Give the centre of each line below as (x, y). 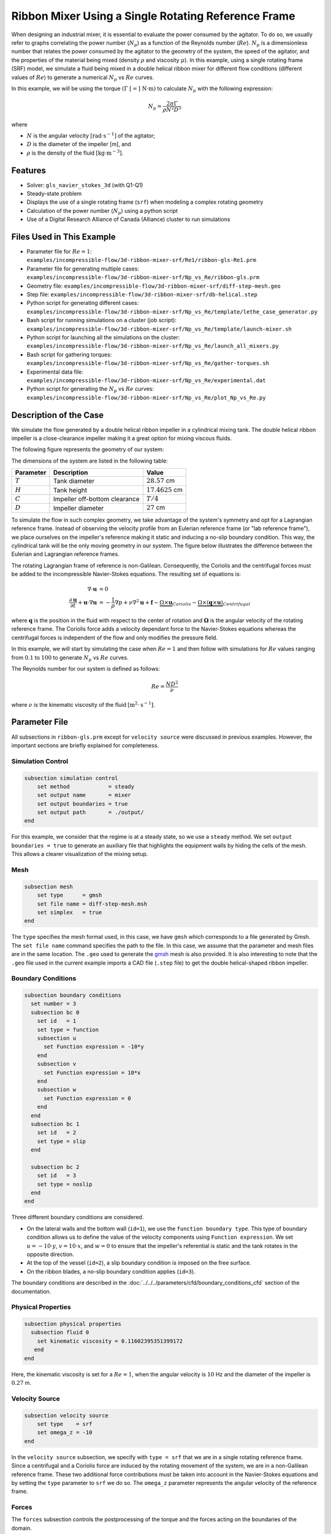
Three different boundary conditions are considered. (78, 1217)
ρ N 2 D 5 (172, 109)
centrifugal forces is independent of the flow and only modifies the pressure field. (114, 638)
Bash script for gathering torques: (69, 354)
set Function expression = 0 (87, 1098)
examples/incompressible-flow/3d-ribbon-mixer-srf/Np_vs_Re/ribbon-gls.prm (143, 277)
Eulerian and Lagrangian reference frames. (65, 554)
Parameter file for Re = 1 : (59, 252)
